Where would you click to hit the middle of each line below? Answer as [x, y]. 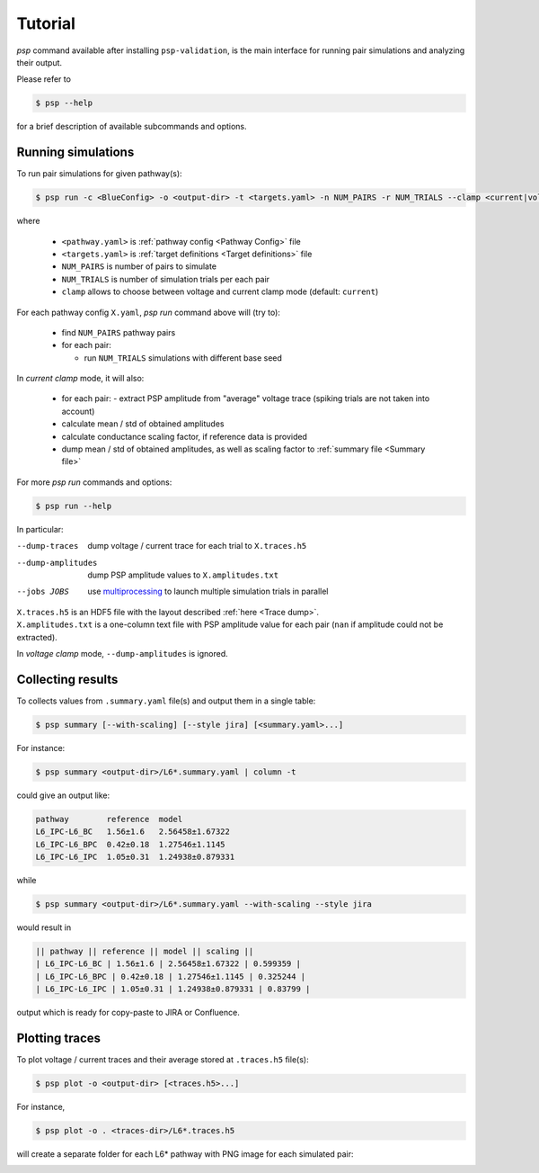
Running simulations [75, 152]
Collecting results [67, 679]
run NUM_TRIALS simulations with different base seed [183, 358]
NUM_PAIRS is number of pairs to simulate [139, 266]
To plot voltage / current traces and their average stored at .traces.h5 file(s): [163, 1059]
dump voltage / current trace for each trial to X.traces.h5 [197, 546]
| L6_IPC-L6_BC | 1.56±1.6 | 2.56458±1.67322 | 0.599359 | [168, 964]
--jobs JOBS [43, 592]
